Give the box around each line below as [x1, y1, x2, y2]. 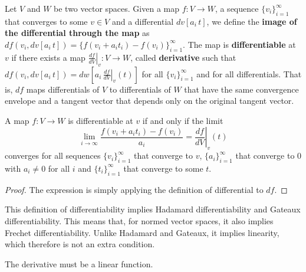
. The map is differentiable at [183, 38, 296, 50]
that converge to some [123, 162, 203, 174]
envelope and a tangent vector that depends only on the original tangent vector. [5, 94, 294, 107]
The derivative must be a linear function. [5, 257, 153, 270]
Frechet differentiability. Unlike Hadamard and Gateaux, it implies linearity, [5, 226, 279, 238]
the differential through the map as [5, 27, 150, 39]
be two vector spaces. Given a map [54, 2, 180, 14]
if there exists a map [11, 51, 85, 63]
